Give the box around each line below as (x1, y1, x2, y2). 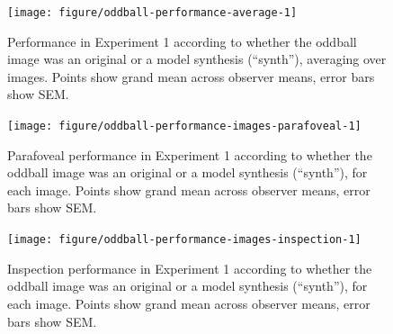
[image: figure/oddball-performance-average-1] (7, 6, 298, 19)
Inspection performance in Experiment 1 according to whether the (7, 258, 372, 277)
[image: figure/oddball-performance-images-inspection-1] (7, 233, 362, 247)
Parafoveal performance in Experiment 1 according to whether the (7, 145, 372, 164)
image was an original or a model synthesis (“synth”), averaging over (7, 50, 387, 68)
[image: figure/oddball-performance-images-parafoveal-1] (7, 120, 362, 133)
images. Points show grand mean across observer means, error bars (7, 67, 375, 86)
